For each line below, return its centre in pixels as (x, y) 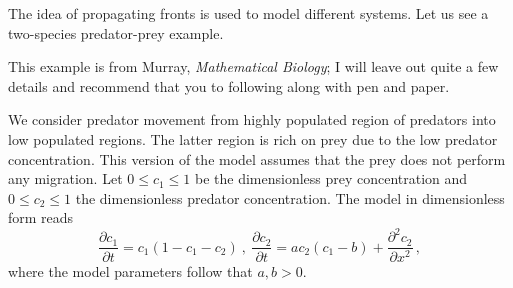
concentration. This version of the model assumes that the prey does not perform (257, 158)
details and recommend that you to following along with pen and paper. (229, 85)
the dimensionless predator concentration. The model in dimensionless (290, 197)
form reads (41, 217)
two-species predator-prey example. (116, 32)
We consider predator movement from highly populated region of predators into (252, 119)
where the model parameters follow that (130, 270)
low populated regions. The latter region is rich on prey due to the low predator (253, 138)
